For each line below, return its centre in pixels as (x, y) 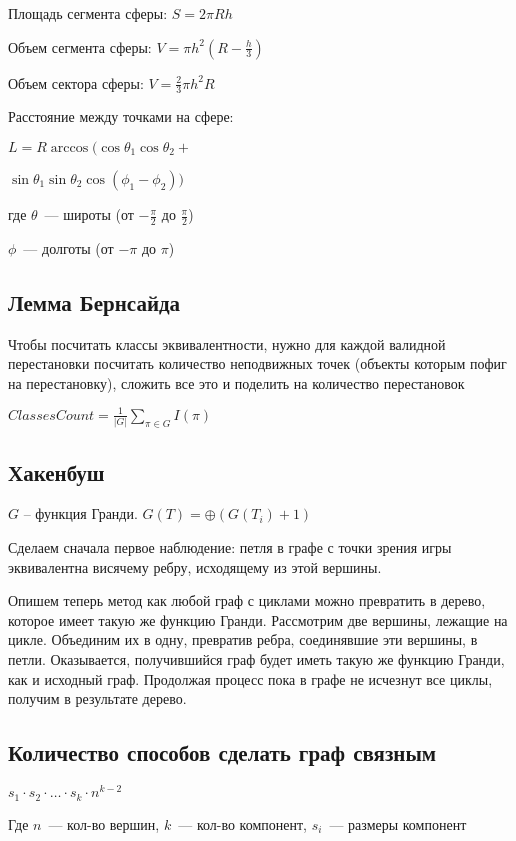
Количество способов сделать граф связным (222, 752)
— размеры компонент (398, 823)
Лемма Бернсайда (94, 301)
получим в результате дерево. (97, 698)
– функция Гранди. (80, 513)
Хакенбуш (56, 471)
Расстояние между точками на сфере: (121, 116)
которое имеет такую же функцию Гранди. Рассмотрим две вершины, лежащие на (258, 619)
